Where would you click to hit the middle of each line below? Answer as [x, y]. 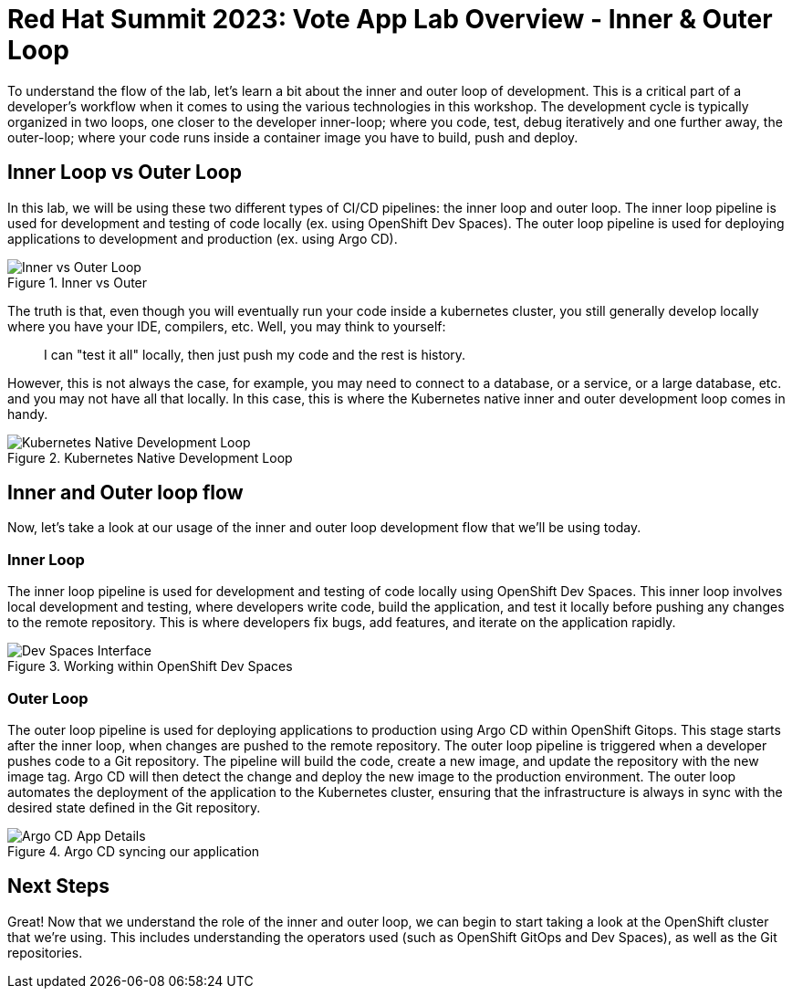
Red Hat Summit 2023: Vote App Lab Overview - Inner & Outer [390, 19]
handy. [28, 414]
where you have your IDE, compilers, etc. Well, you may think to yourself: [227, 326]
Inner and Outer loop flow [125, 493]
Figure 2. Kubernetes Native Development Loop [150, 457]
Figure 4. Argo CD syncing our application [134, 851]
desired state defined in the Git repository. [134, 807]
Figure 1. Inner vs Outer [78, 282]
